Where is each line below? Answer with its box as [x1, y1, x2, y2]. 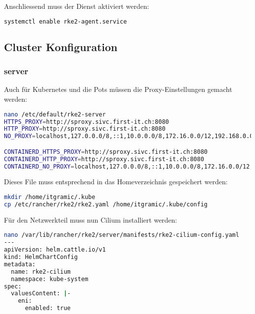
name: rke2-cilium [11, 268, 71, 275]
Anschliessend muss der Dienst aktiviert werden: [4, 1, 149, 11]
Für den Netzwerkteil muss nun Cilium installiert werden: [4, 214, 178, 225]
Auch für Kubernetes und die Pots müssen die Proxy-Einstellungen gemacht [4, 84, 232, 94]
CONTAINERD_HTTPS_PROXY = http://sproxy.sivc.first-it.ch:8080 [4, 148, 208, 155]
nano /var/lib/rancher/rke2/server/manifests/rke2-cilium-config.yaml [4, 231, 239, 239]
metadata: [4, 260, 36, 268]
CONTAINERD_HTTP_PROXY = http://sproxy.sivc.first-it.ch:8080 [4, 155, 204, 163]
